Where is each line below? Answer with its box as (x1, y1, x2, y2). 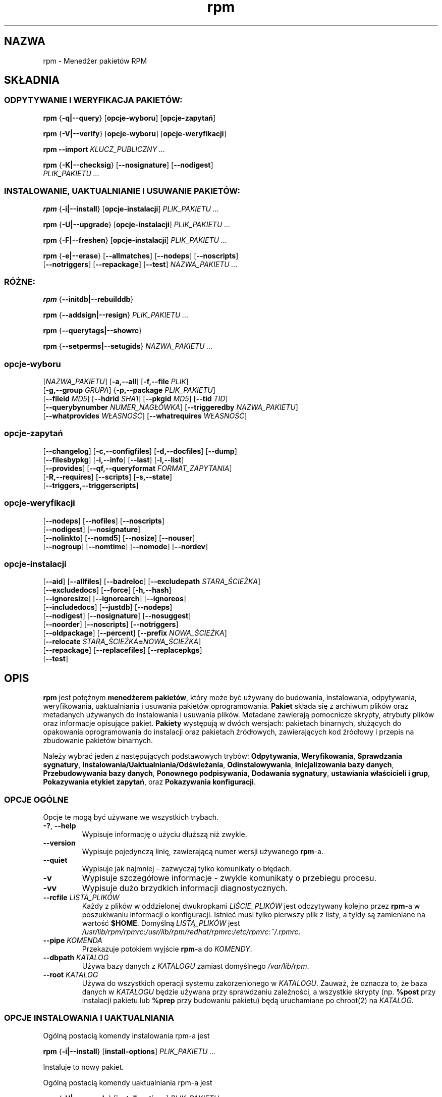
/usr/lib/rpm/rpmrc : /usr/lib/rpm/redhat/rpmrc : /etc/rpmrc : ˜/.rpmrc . (82, 927, 301, 936)
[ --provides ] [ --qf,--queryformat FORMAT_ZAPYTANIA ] (43, 463, 232, 473)
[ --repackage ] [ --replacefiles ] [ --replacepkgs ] (43, 646, 202, 655)
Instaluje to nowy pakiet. (43, 1062, 124, 1071)
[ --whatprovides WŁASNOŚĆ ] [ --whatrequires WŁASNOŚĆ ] (43, 411, 247, 421)
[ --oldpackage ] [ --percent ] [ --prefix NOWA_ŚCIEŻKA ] (43, 629, 227, 638)
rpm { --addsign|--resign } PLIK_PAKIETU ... (43, 310, 189, 320)
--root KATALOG (43, 970, 98, 979)
